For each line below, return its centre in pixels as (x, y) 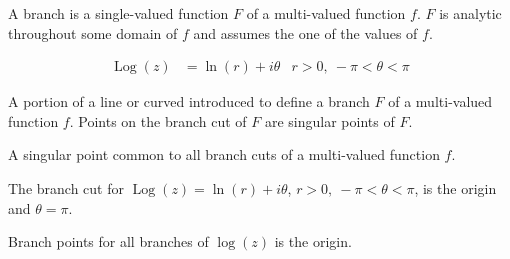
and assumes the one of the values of (305, 32)
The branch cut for (66, 188)
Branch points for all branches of (108, 241)
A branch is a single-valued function (118, 13)
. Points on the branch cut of (158, 120)
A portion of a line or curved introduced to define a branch (189, 101)
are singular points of (329, 120)
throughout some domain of (93, 32)
